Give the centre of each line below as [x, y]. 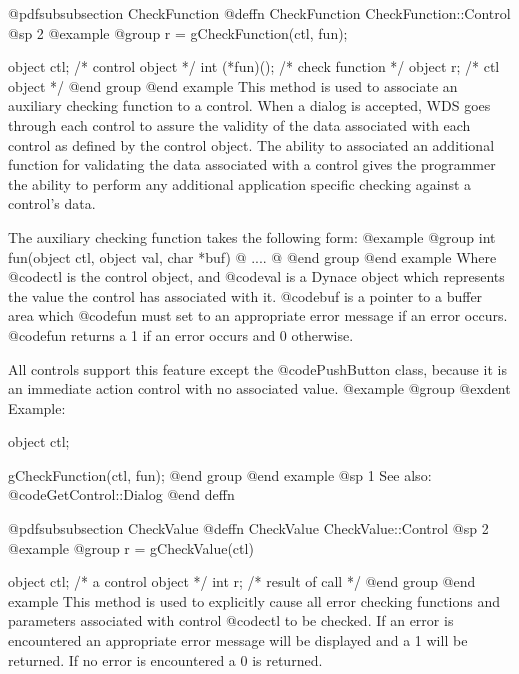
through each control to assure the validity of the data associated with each [239, 124]
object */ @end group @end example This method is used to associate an [233, 85]
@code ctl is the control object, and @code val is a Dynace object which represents [256, 276]
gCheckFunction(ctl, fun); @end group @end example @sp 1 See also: [220, 474]
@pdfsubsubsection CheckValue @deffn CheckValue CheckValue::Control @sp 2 [248, 528]
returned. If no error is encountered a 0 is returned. [165, 659]
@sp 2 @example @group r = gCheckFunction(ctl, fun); [178, 32]
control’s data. [52, 203]
